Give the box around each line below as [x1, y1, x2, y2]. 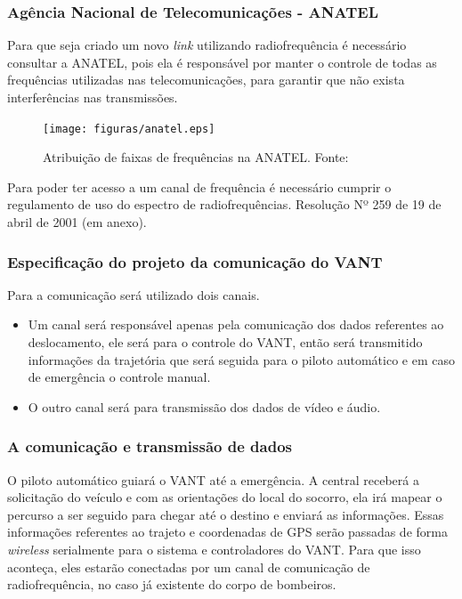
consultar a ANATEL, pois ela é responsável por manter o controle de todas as [7, 53, 437, 71]
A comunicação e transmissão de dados [7, 435, 292, 457]
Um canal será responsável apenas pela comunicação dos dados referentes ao [28, 315, 444, 334]
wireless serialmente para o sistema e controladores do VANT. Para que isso [7, 540, 421, 558]
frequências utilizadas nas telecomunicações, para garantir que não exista [7, 70, 405, 89]
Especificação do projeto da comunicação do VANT [7, 250, 383, 272]
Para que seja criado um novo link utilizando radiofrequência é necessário [7, 36, 407, 54]
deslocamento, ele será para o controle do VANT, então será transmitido [28, 333, 423, 352]
